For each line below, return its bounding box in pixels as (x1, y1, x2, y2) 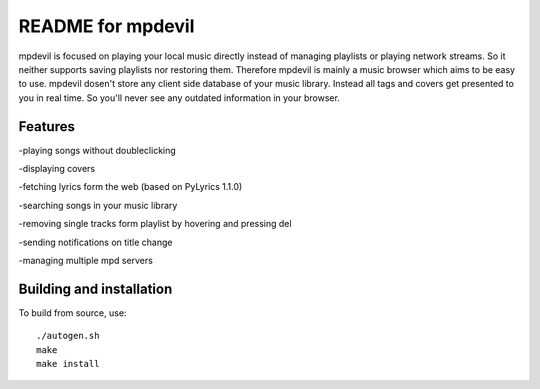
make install (36, 358, 100, 370)
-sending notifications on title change (18, 236, 173, 248)
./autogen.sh (36, 330, 100, 342)
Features (18, 118, 75, 135)
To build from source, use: (18, 306, 127, 319)
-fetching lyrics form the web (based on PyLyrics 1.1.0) (18, 181, 243, 193)
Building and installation (18, 280, 173, 297)
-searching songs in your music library (18, 199, 178, 211)
